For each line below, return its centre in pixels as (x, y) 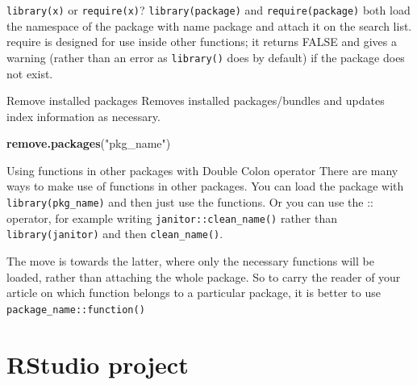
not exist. (30, 73)
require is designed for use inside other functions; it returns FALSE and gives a (202, 42)
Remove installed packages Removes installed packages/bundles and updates (196, 100)
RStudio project (98, 364)
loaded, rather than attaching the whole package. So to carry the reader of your (204, 276)
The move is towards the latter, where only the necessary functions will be (190, 261)
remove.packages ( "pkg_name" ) (89, 143)
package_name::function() (76, 310)
